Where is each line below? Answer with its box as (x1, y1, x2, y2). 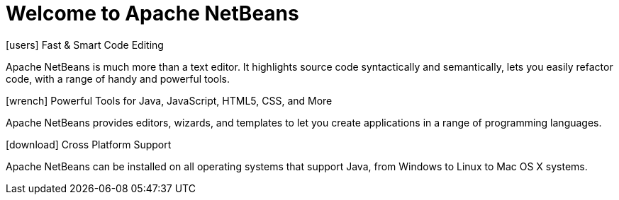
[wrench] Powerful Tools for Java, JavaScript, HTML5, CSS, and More (6, 94, 333, 107)
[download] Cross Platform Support (6, 138, 172, 151)
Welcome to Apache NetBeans (6, 1, 299, 25)
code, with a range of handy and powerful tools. (6, 72, 230, 85)
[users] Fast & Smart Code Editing (6, 38, 164, 51)
